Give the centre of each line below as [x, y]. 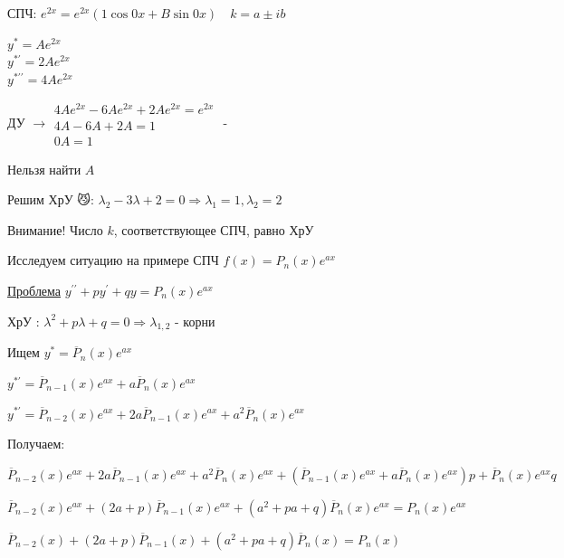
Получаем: [36, 444]
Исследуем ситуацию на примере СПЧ [113, 260]
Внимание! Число [55, 229]
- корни [195, 321]
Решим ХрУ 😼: [51, 199]
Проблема [34, 290]
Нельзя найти [44, 169]
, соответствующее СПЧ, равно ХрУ [214, 229]
